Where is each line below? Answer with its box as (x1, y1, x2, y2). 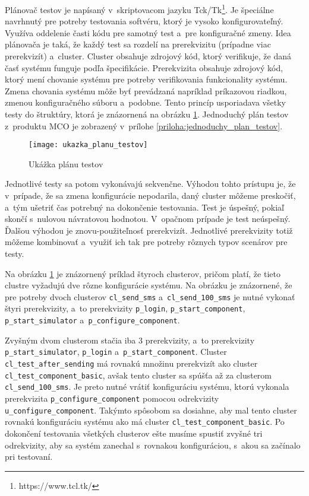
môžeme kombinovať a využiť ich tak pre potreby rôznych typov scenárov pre (5, 236, 288, 248)
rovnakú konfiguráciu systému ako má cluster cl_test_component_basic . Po (5, 415, 285, 428)
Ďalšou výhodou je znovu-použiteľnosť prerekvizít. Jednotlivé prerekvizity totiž (5, 224, 293, 236)
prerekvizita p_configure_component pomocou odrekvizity (5, 392, 219, 404)
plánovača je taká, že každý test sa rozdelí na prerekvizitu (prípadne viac (5, 38, 271, 50)
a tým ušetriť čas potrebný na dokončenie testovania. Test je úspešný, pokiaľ (5, 201, 284, 213)
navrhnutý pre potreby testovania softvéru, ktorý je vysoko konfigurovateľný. (5, 15, 283, 27)
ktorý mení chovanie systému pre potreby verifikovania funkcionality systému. (5, 73, 288, 85)
